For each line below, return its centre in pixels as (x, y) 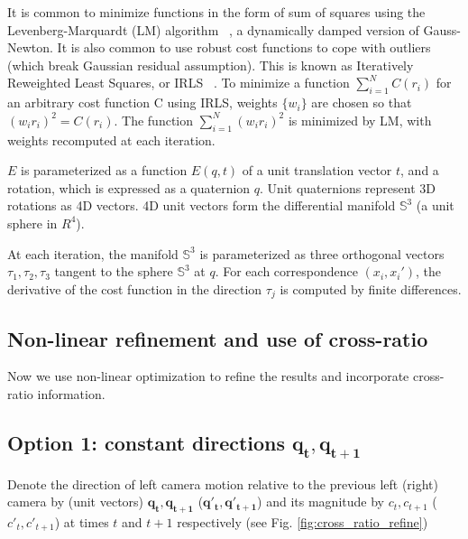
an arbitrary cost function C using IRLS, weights (142, 102)
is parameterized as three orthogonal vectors (322, 253)
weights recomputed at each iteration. (111, 139)
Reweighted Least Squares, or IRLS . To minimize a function (179, 83)
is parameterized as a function (104, 170)
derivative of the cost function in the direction (135, 288)
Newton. (30, 47)
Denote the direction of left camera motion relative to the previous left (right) (223, 483)
